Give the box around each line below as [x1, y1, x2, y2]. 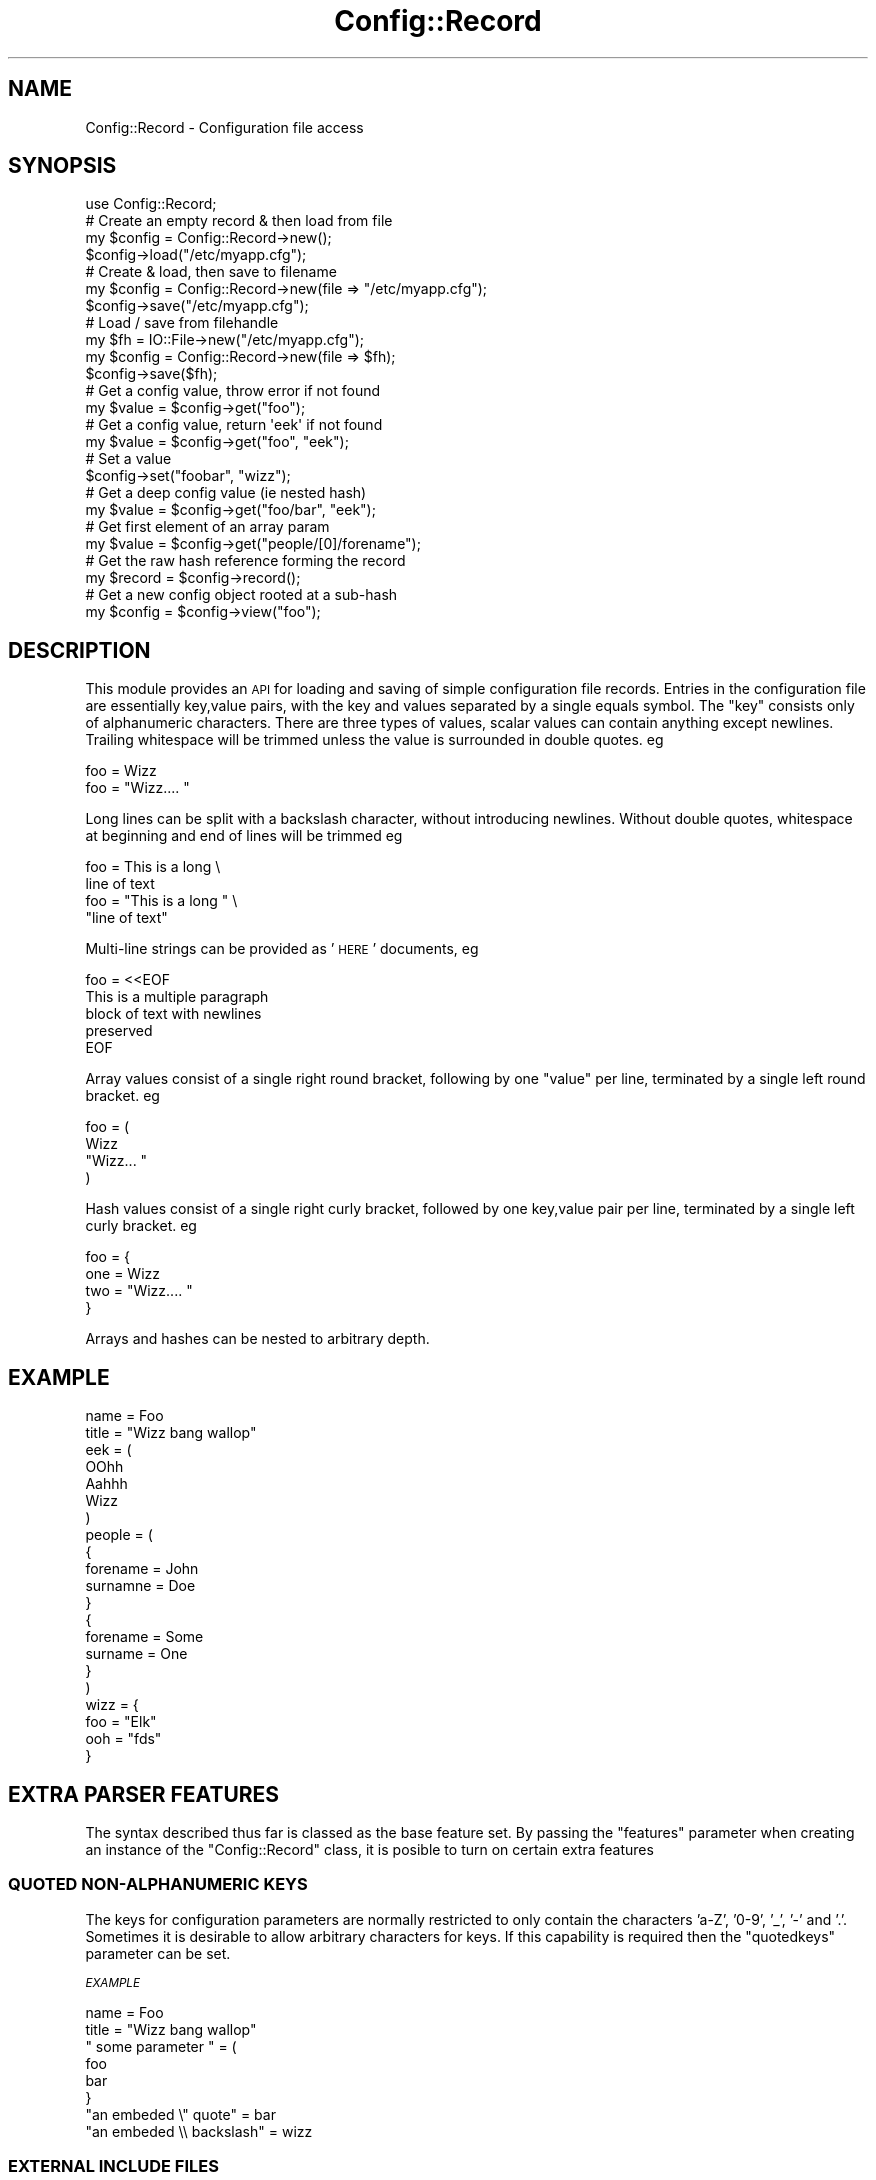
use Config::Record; [85, 195, 217, 213]
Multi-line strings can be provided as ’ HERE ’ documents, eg [85, 940, 479, 958]
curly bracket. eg [85, 1217, 197, 1235]
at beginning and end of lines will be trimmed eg [85, 827, 403, 845]
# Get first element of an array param [85, 518, 330, 536]
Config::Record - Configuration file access [85, 118, 364, 136]
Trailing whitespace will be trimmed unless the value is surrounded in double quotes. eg [85, 731, 664, 749]
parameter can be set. [85, 1944, 231, 1962]
